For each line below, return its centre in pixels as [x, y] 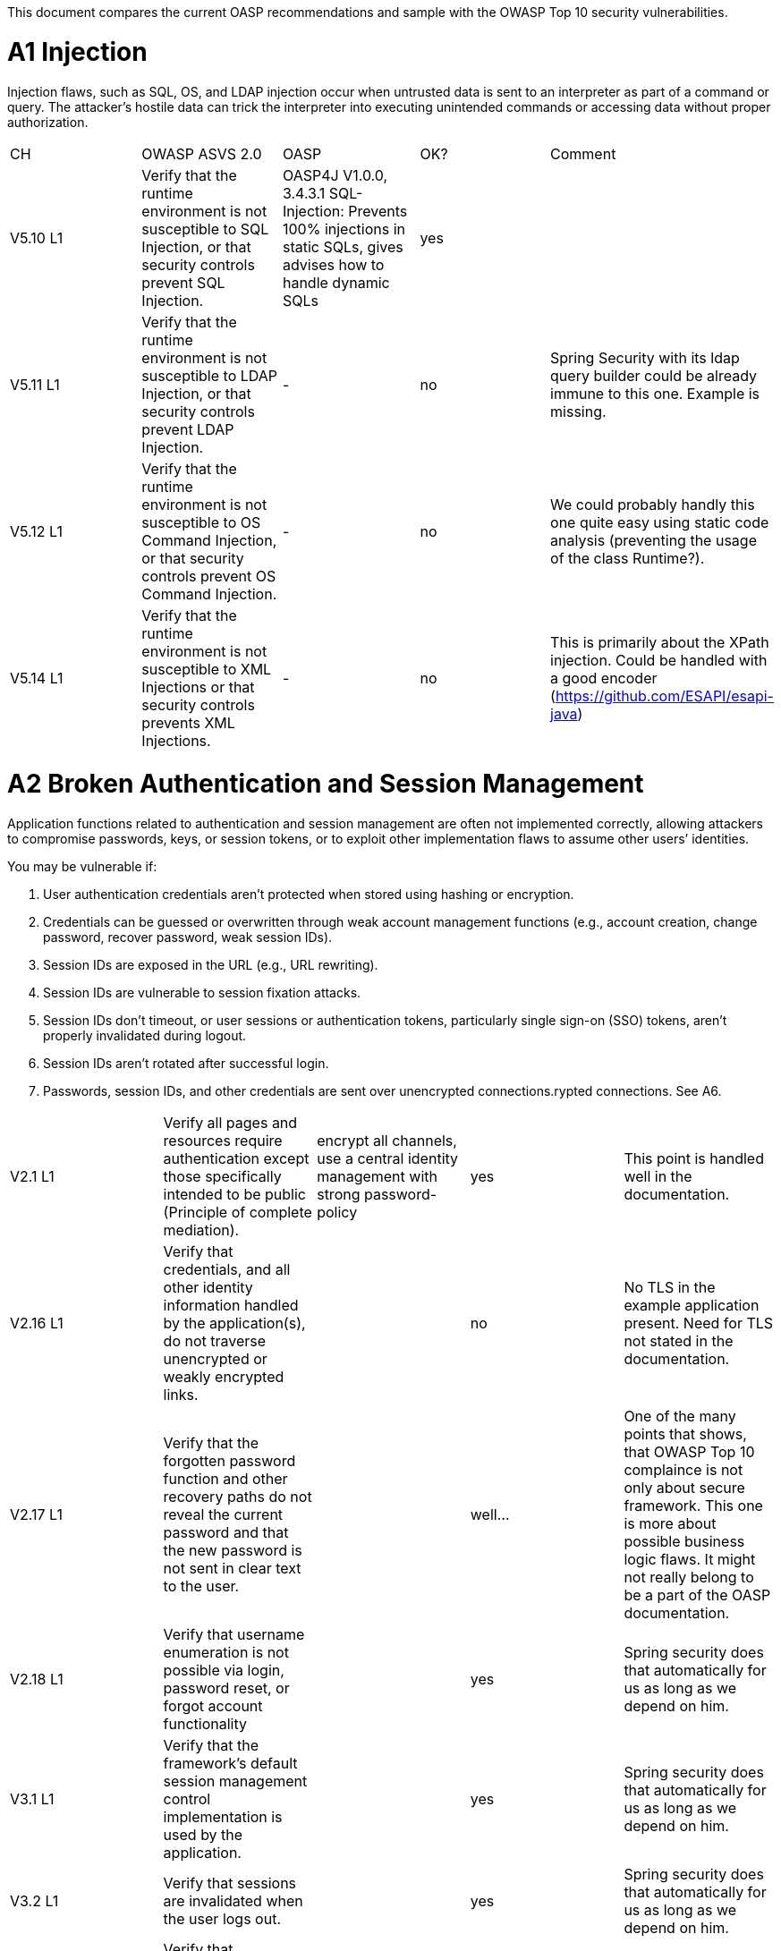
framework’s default [230, 1763]
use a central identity [388, 1158]
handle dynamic [336, 282]
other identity [208, 1287]
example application [692, 1305]
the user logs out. [222, 1919]
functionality [205, 1724]
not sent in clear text [232, 1568]
